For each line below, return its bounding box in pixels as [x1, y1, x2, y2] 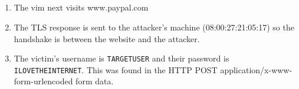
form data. [75, 75, 114, 87]
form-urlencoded [14, 75, 73, 87]
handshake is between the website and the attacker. [14, 32, 200, 44]
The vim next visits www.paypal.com [14, 1, 149, 13]
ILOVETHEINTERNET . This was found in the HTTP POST [14, 63, 218, 76]
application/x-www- [220, 63, 293, 76]
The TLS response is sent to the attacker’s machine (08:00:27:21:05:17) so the [14, 20, 294, 33]
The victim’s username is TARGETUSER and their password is [14, 52, 229, 64]
